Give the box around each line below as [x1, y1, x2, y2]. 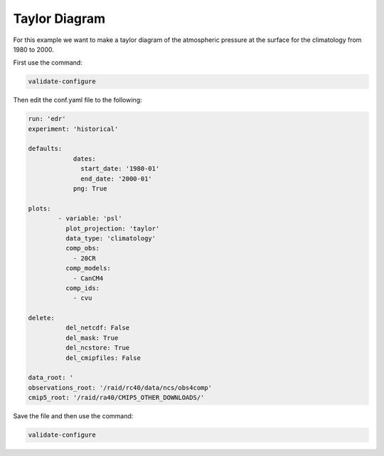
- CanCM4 [73, 274, 104, 282]
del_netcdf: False [65, 324, 130, 332]
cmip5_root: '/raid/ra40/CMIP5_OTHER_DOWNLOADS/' [28, 393, 205, 402]
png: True [73, 185, 107, 193]
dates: [73, 154, 96, 163]
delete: [28, 314, 55, 322]
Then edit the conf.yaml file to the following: [13, 96, 142, 105]
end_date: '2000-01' [80, 174, 152, 183]
